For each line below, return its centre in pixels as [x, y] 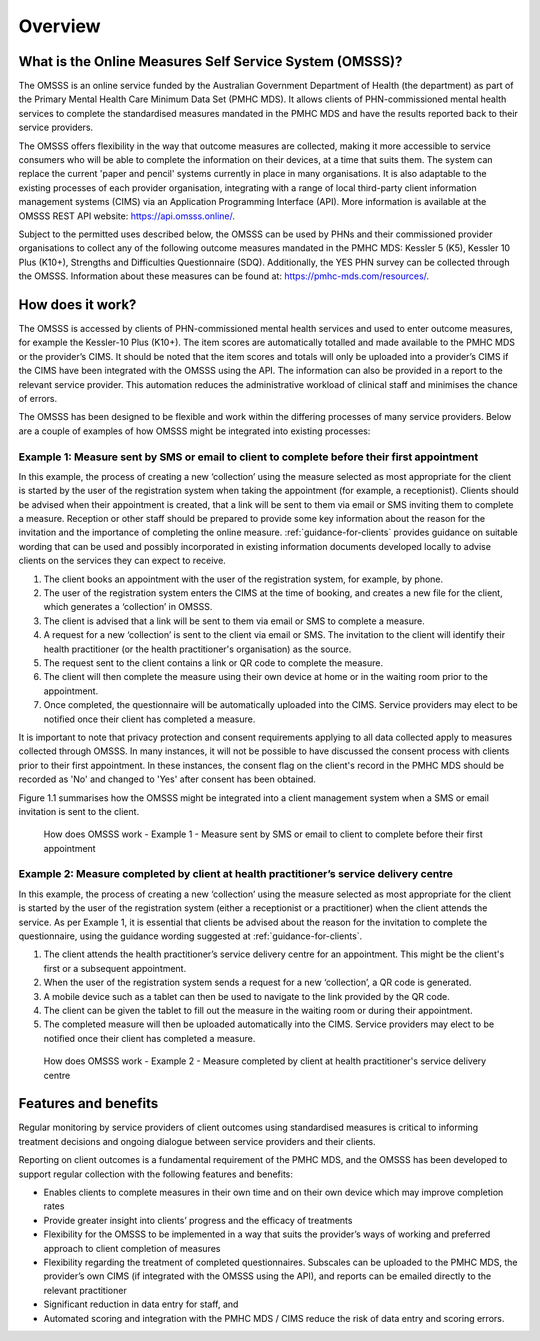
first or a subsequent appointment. [115, 968]
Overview [59, 26]
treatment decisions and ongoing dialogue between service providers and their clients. [197, 1141]
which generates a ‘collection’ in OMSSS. [128, 607]
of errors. [38, 398]
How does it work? [77, 304]
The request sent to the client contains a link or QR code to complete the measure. [213, 663]
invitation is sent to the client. [79, 811]
